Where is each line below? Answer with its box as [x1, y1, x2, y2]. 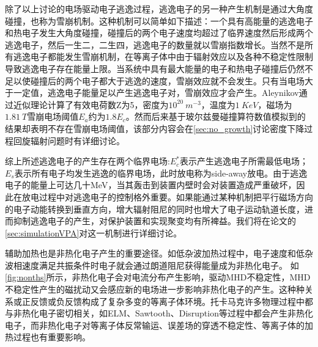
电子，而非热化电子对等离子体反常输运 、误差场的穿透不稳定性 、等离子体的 [5, 318, 305, 331]
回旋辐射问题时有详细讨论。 [13, 134, 125, 147]
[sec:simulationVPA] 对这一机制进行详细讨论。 [5, 226, 182, 239]
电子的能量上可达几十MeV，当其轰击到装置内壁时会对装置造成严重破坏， [5, 178, 297, 191]
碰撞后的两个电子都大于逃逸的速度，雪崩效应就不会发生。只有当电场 [30, 74, 305, 87]
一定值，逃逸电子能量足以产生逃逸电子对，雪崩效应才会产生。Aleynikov [13, 86, 299, 99]
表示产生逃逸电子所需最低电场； [179, 155, 308, 167]
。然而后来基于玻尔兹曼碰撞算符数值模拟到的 [125, 110, 306, 123]
